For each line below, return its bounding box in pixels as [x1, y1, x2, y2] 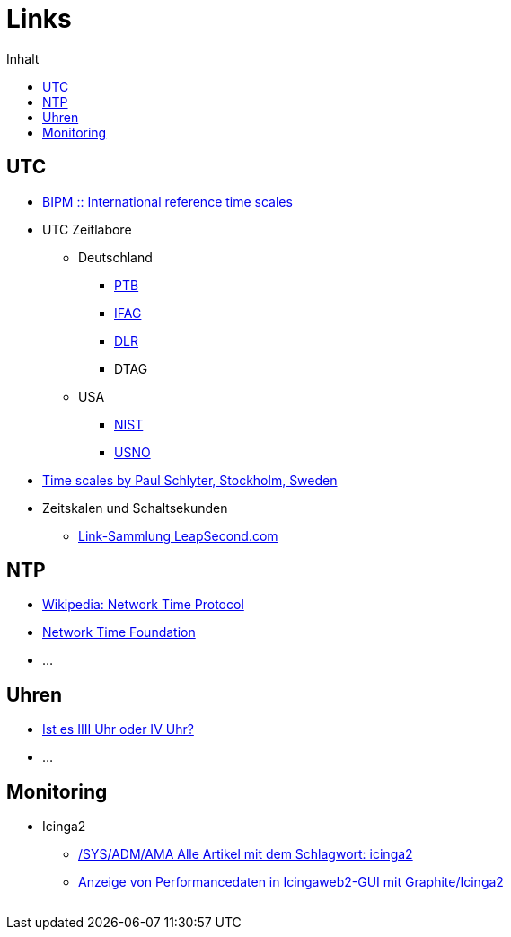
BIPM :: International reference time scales [42, 193, 293, 209]
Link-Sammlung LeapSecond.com [78, 527, 278, 544]
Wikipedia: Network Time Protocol [42, 597, 244, 613]
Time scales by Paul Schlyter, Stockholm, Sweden [42, 472, 338, 488]
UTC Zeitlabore [42, 221, 132, 237]
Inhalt [6, 50, 40, 66]
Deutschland [78, 249, 153, 265]
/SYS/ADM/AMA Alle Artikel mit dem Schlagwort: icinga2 [78, 846, 413, 862]
